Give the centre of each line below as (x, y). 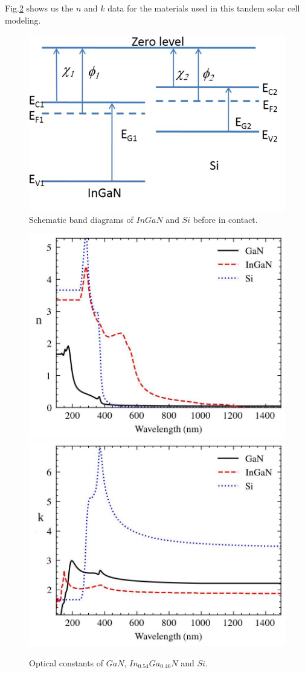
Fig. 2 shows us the (39, 8)
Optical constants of (66, 662)
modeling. (23, 20)
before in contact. (225, 219)
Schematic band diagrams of (81, 219)
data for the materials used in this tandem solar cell (204, 8)
